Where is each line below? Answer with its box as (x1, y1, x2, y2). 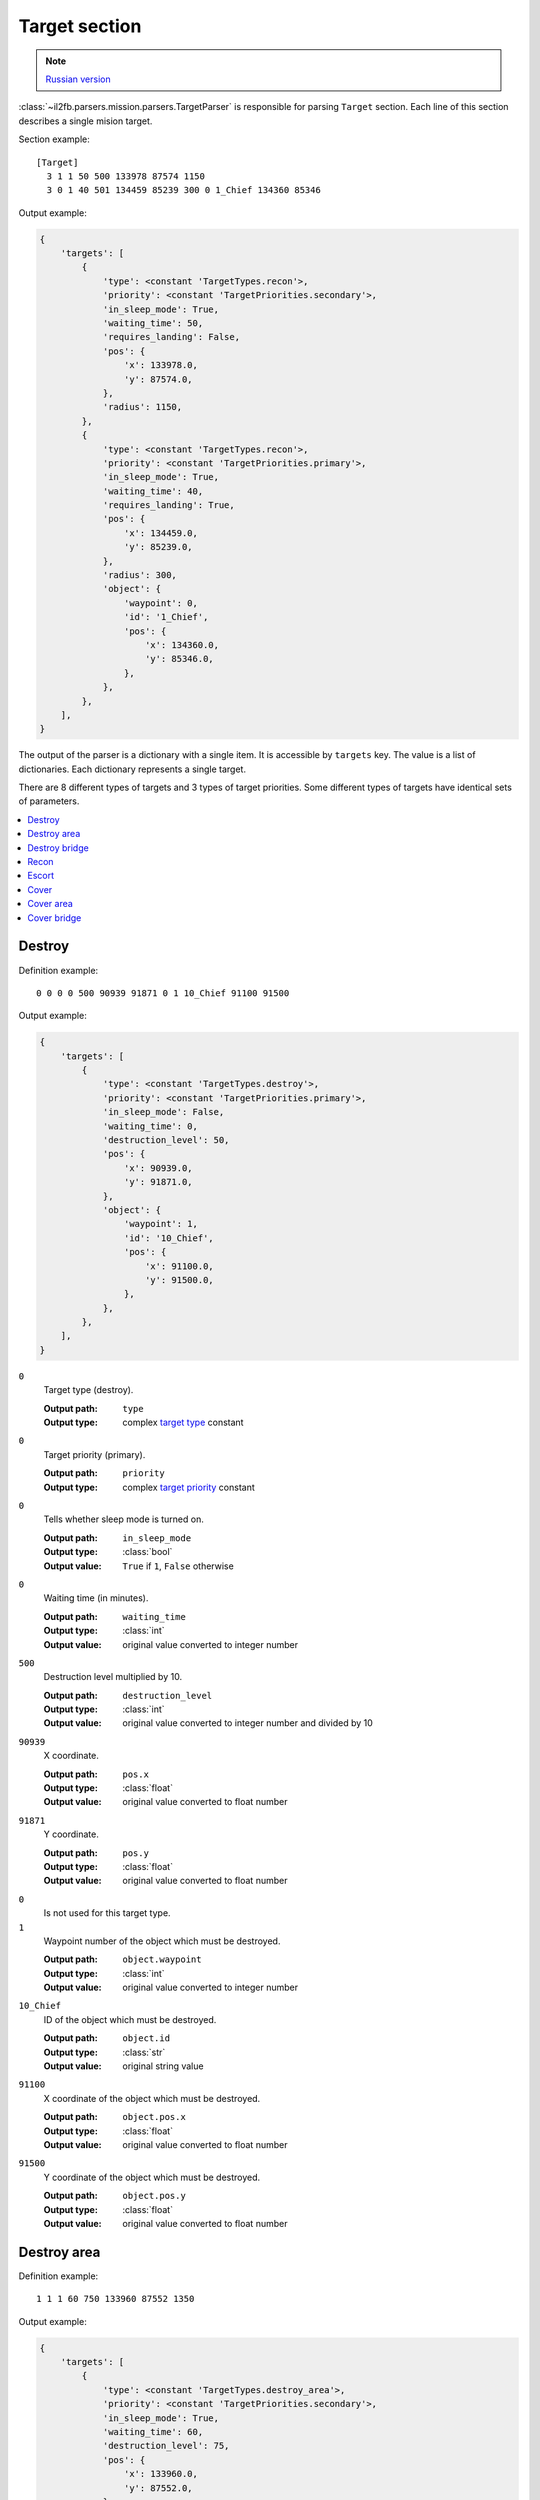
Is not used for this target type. (43, 1907, 171, 1919)
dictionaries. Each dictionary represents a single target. (18, 763, 247, 775)
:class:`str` (122, 2046, 166, 2058)
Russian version (45, 73, 112, 85)
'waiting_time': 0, (102, 1120, 199, 1132)
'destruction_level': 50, (102, 1135, 230, 1146)
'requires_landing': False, (102, 331, 240, 343)
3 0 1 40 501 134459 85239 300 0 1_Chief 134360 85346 (46, 185, 322, 196)
